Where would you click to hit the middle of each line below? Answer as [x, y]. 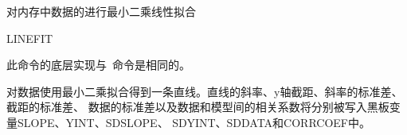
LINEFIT [30, 38]
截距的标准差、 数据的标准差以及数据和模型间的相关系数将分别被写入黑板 [198, 107]
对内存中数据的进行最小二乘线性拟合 [101, 11]
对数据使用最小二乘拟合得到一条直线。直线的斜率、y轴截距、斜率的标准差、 [205, 91]
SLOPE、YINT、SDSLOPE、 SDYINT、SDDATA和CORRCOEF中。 [194, 122]
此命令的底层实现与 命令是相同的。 [98, 65]
